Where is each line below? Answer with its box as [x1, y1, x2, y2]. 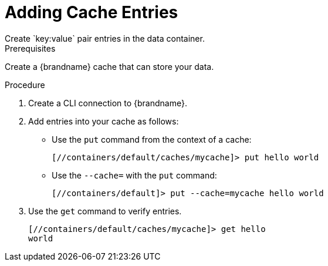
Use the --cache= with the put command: [52, 170, 217, 180]
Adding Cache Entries [5, 2, 178, 22]
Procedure [5, 79, 45, 90]
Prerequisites [5, 43, 56, 53]
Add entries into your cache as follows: [28, 116, 179, 126]
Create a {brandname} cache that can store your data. [5, 61, 214, 72]
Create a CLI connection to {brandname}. [28, 97, 187, 108]
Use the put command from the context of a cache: [52, 134, 252, 144]
